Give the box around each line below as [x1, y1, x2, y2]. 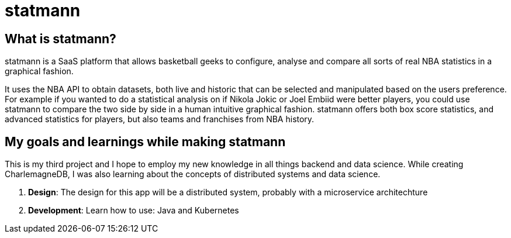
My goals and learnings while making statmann [5, 134, 286, 149]
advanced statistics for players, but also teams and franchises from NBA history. [5, 114, 315, 125]
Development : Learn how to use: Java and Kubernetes [28, 205, 239, 216]
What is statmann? [5, 31, 116, 46]
